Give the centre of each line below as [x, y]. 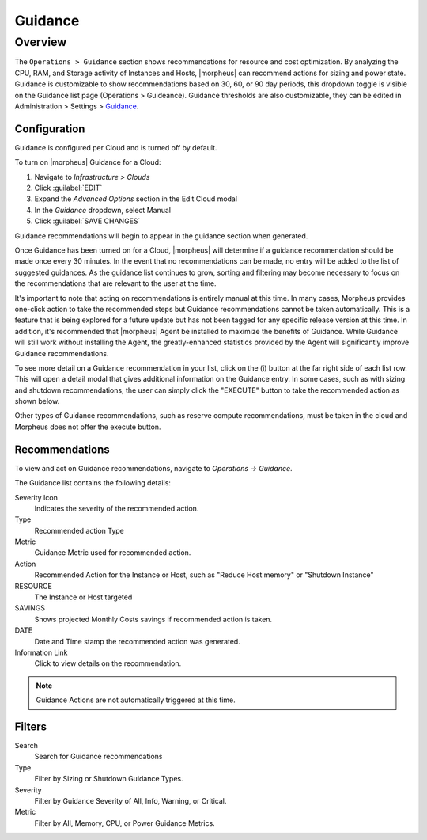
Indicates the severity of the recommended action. [117, 508]
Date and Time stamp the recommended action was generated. [137, 641]
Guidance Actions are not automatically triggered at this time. [136, 700]
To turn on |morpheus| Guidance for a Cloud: [88, 162]
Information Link [41, 652]
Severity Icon [36, 497]
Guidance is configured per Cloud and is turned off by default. [116, 147]
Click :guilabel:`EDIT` [68, 188]
